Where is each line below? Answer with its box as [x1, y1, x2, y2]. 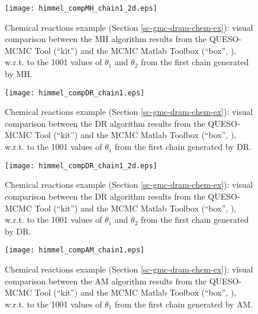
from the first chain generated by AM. [114, 297, 253, 310]
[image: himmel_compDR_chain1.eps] [5, 88, 145, 97]
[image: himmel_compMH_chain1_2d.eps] [5, 4, 157, 12]
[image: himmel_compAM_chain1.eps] [5, 246, 145, 255]
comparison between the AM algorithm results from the [5, 274, 207, 287]
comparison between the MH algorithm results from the [5, 33, 207, 45]
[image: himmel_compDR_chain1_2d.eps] [5, 161, 157, 170]
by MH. [5, 68, 33, 80]
